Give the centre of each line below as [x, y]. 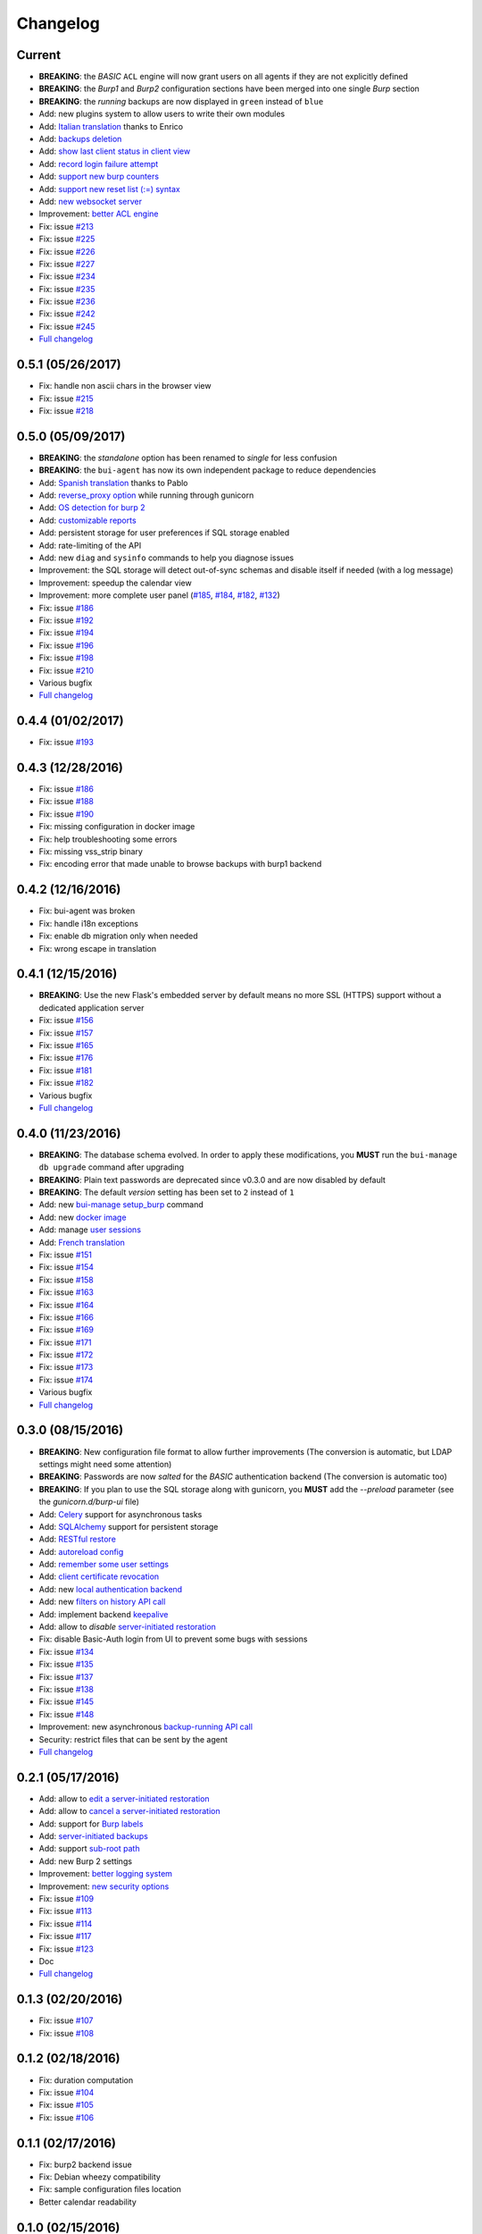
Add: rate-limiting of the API [90, 545]
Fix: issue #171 [66, 1342]
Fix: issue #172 [66, 1355]
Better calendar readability [88, 2202]
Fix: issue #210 [66, 670]
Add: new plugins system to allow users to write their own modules [162, 114]
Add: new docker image [83, 1217]
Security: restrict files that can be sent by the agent [133, 1739]
